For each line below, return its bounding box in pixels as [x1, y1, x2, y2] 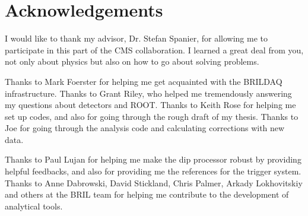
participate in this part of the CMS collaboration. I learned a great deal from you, [5, 43, 304, 56]
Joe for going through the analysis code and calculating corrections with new [5, 122, 285, 134]
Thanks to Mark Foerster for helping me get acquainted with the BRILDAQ [5, 75, 282, 87]
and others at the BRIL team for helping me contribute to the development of [5, 188, 289, 201]
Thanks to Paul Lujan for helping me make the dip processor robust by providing [5, 153, 301, 166]
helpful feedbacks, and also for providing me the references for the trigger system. [5, 165, 301, 177]
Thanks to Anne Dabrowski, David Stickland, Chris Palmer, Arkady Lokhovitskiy [5, 176, 303, 189]
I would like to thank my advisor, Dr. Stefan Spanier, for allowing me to [5, 32, 268, 45]
